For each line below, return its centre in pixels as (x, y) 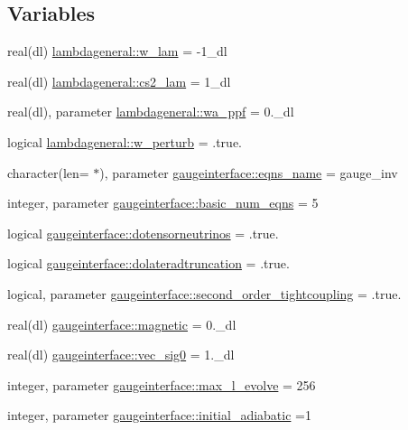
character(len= (48, 172)
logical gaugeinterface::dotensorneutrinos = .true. (143, 233)
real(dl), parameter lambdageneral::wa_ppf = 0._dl (151, 112)
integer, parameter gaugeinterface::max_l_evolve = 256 (162, 384)
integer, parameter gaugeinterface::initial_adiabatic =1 (159, 415)
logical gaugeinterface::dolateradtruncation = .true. (148, 263)
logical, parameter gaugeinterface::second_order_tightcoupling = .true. (204, 293)
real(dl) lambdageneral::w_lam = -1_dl (117, 51)
